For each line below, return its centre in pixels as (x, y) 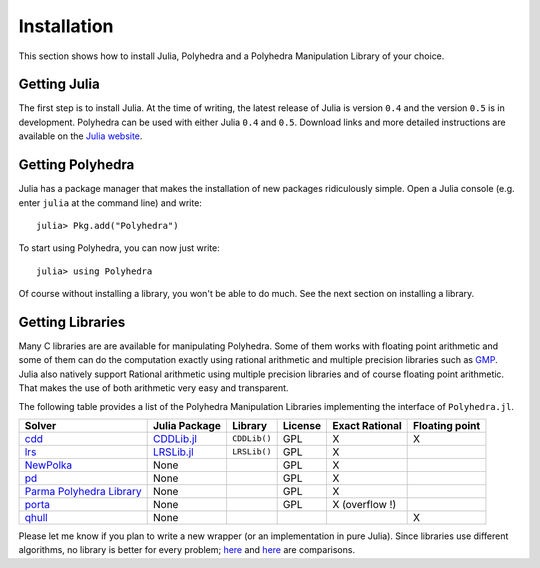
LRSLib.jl (173, 452)
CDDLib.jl (175, 438)
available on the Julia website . (80, 136)
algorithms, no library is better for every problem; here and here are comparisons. (186, 550)
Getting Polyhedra (76, 165)
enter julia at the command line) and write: (110, 202)
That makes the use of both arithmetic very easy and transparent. (153, 388)
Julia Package (187, 425)
